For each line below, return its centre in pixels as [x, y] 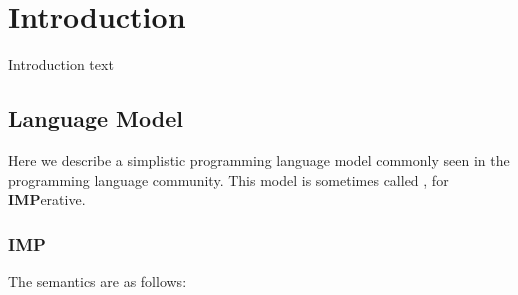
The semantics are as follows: [97, 280]
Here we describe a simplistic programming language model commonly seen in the [259, 159]
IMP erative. [47, 199]
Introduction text [61, 64]
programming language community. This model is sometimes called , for [228, 179]
